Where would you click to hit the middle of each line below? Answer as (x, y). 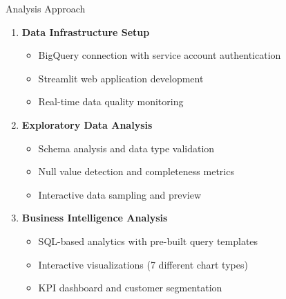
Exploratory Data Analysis (87, 124)
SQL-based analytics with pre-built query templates (148, 241)
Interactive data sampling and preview (120, 194)
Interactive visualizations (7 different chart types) (143, 264)
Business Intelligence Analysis (95, 218)
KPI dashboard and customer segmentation (130, 288)
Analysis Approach (46, 8)
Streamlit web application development (121, 78)
